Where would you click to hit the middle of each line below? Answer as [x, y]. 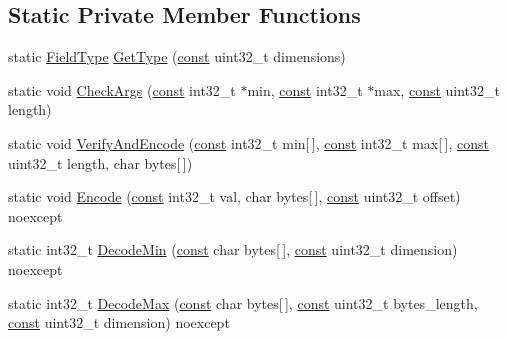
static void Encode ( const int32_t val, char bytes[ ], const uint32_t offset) [234, 196]
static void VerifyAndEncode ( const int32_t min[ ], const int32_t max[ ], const [248, 142]
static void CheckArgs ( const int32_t [122, 89]
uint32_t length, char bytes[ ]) [100, 162]
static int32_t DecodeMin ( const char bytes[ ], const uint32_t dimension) [233, 249]
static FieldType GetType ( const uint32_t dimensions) [177, 56]
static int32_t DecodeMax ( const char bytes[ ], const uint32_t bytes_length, [243, 302]
